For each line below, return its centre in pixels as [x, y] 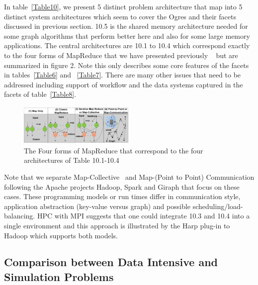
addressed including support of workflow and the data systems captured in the [124, 84]
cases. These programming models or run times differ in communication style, [122, 196]
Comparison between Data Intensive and [111, 262]
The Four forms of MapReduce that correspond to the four [114, 150]
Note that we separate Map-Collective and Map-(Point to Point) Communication [129, 177]
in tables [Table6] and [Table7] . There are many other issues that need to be [123, 75]
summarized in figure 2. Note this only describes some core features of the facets [127, 65]
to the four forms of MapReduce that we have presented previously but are [121, 55]
